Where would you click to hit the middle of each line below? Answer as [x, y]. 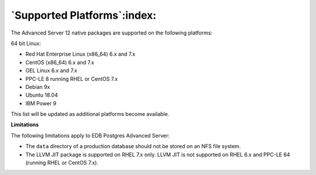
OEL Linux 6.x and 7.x [51, 71]
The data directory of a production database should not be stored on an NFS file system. [133, 146]
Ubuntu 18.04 [42, 95]
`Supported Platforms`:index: [84, 15]
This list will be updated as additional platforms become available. [90, 114]
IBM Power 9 [41, 103]
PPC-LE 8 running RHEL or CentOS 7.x [72, 78]
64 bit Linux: [26, 43]
